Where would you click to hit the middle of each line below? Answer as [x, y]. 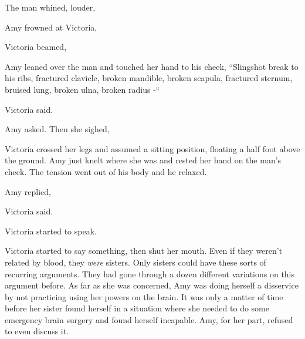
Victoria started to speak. [51, 231]
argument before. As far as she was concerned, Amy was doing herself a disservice [152, 285]
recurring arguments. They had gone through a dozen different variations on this [150, 273]
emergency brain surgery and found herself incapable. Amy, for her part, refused [149, 319]
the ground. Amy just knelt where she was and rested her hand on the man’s [143, 160]
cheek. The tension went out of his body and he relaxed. [106, 171]
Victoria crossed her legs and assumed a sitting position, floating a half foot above [152, 148]
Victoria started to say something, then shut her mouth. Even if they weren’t [144, 251]
